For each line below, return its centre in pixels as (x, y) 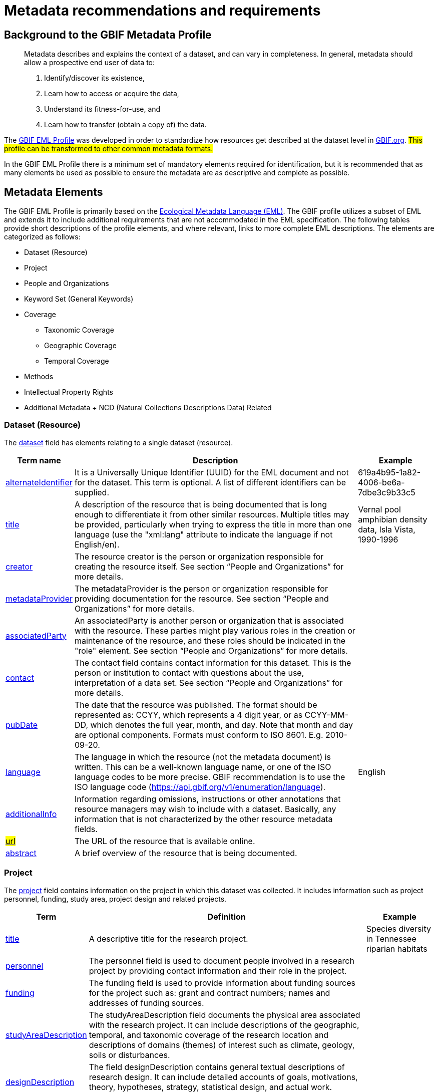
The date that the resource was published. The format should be (196, 705)
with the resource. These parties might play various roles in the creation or (215, 630)
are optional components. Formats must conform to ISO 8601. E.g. (199, 735)
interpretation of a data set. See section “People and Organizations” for (209, 682)
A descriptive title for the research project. (168, 938)
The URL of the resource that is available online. (165, 841)
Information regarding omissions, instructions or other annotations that (208, 799)
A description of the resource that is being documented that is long (201, 504)
